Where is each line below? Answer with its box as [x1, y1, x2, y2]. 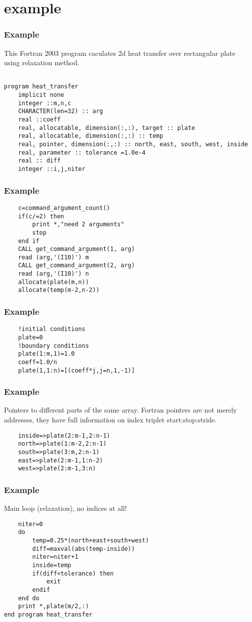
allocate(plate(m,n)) [18, 278, 89, 286]
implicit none [18, 91, 64, 99]
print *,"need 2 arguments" [32, 221, 125, 228]
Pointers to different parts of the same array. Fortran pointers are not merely [4, 405, 237, 415]
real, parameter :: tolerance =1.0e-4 [18, 149, 146, 156]
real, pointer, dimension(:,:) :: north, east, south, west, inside [18, 141, 248, 148]
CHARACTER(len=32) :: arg [18, 108, 103, 115]
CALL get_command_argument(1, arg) [18, 246, 135, 253]
